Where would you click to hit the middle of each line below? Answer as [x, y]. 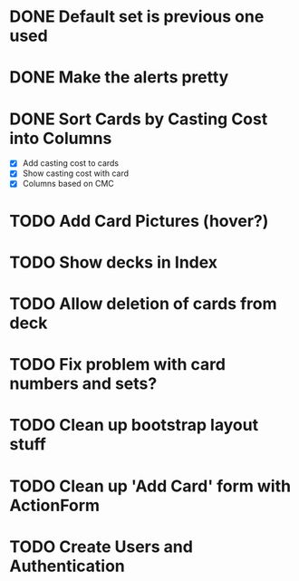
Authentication [67, 566]
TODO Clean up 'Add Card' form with [150, 486]
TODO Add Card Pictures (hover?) [139, 221]
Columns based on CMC [68, 184]
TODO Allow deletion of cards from [143, 304]
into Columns [61, 138]
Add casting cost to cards [71, 163]
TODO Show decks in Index [114, 262]
